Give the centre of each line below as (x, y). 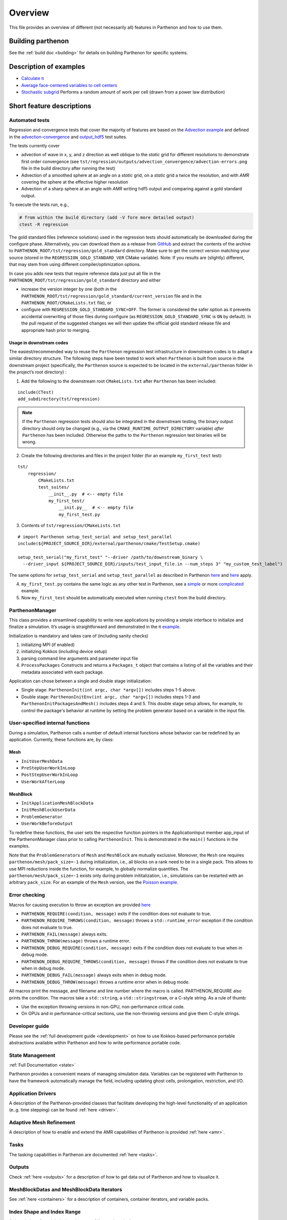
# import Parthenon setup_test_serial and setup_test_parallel (95, 537)
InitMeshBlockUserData (48, 810)
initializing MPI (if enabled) (48, 645)
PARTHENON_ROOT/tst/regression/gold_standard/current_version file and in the (112, 296)
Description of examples (47, 67)
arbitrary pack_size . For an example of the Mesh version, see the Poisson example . (94, 882)
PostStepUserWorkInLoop (50, 775)
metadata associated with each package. (63, 672)
